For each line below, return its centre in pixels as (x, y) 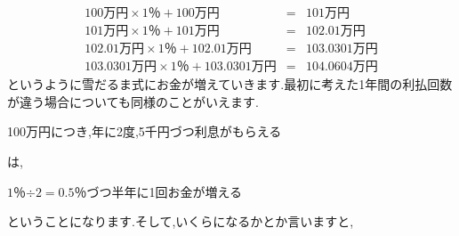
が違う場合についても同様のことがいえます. (133, 101)
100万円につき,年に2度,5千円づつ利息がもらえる (145, 131)
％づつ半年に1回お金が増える (158, 191)
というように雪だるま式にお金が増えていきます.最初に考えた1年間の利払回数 (230, 84)
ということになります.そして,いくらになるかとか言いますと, (181, 221)
